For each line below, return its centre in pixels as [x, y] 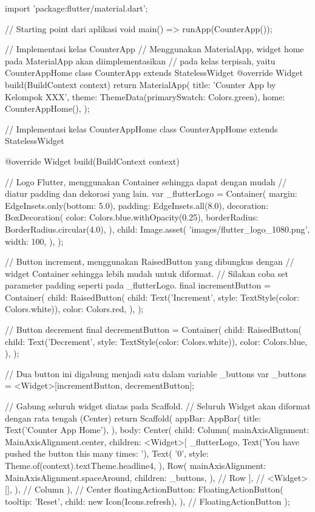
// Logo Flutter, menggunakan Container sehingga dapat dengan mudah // [146, 181]
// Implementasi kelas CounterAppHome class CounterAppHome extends [141, 128]
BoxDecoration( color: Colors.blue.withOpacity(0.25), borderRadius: [132, 217]
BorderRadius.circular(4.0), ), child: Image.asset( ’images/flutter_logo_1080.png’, [157, 229]
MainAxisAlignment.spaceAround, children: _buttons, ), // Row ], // [135, 477]
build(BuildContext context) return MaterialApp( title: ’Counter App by [141, 84]
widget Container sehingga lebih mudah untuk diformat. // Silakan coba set [147, 273]
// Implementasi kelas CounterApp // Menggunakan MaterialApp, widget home [154, 49]
